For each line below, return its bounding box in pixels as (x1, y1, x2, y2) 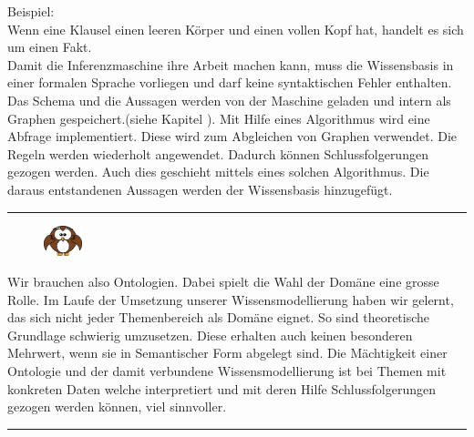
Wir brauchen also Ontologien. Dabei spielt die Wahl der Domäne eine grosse (7, 271, 439, 290)
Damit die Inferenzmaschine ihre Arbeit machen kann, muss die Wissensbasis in (7, 55, 454, 74)
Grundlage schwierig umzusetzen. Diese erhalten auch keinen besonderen (7, 325, 413, 344)
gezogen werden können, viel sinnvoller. (7, 397, 227, 416)
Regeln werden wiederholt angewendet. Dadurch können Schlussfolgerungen (7, 144, 428, 163)
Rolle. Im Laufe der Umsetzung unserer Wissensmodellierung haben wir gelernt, (7, 290, 454, 309)
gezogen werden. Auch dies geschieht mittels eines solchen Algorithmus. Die (7, 162, 429, 181)
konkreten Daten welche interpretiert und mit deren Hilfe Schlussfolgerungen (7, 379, 436, 398)
